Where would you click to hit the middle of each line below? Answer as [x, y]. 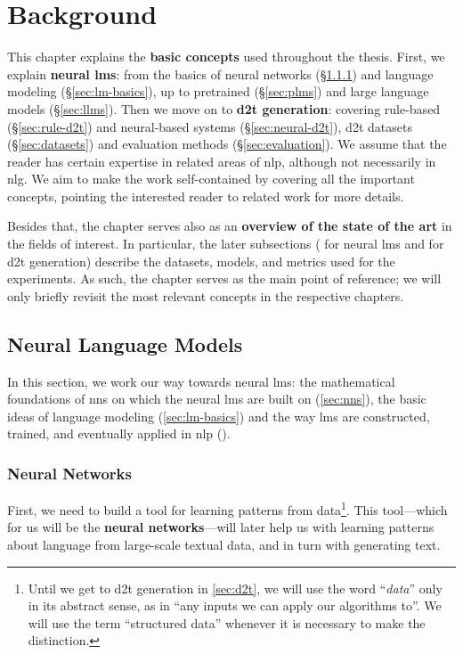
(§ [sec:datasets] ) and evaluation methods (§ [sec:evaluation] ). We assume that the [227, 144]
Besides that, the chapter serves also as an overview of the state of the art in [230, 226]
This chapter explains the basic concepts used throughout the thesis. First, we [226, 57]
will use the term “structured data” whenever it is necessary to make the [227, 622]
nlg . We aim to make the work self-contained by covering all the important [211, 179]
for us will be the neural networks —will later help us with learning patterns [221, 527]
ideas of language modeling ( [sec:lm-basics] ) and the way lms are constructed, [219, 416]
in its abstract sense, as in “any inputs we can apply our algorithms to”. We [235, 605]
